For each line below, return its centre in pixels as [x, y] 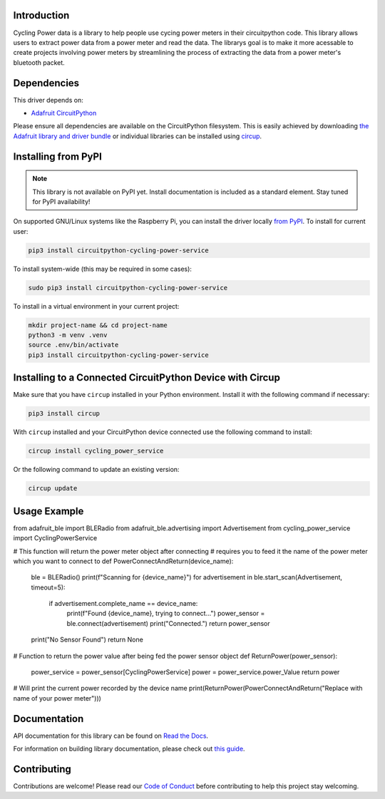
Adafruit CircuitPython [64, 113]
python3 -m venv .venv [68, 335]
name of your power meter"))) [57, 698]
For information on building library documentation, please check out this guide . [129, 749]
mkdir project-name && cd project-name [98, 325]
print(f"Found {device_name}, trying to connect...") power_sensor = [166, 614]
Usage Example [48, 511]
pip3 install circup [64, 414]
